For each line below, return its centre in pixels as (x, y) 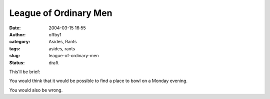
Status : (17, 63)
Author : (17, 34)
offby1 (55, 34)
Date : (15, 28)
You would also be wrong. (36, 90)
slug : (14, 56)
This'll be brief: (25, 72)
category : (20, 42)
